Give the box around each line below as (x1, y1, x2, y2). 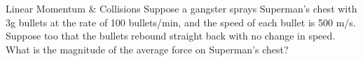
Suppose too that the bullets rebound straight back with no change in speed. (6, 28, 336, 43)
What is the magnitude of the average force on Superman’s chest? (6, 42, 289, 56)
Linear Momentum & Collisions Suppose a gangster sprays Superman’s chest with (6, 1, 357, 15)
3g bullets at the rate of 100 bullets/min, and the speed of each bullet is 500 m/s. (6, 15, 356, 29)
